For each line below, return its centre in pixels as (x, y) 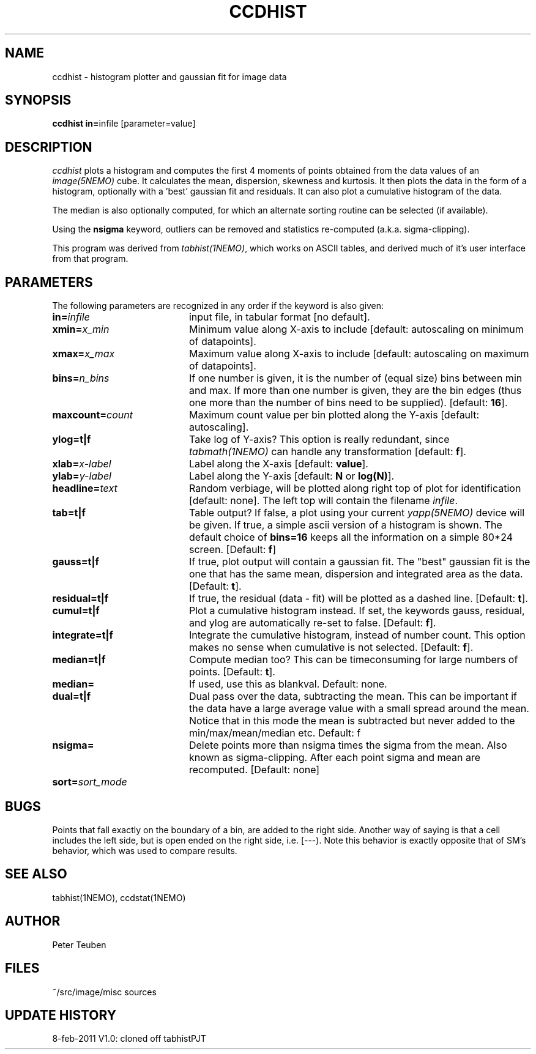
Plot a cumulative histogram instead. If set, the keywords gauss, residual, (357, 611)
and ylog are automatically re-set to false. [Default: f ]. (312, 623)
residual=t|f (80, 599)
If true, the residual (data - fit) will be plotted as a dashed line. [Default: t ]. (358, 599)
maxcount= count (93, 415)
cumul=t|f (76, 611)
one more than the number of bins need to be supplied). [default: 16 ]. (348, 403)
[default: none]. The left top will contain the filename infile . (323, 501)
